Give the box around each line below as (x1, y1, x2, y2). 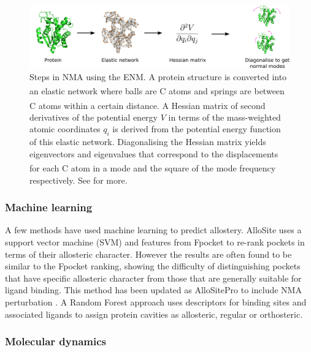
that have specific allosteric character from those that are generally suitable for (5, 271, 302, 284)
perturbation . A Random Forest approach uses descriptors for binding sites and (5, 295, 307, 308)
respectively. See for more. (29, 173, 128, 186)
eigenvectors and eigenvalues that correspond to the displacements (29, 147, 278, 160)
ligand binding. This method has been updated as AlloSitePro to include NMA (5, 283, 302, 296)
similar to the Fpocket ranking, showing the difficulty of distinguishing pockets (5, 260, 301, 272)
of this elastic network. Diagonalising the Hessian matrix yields (29, 135, 266, 148)
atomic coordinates (29, 122, 101, 135)
